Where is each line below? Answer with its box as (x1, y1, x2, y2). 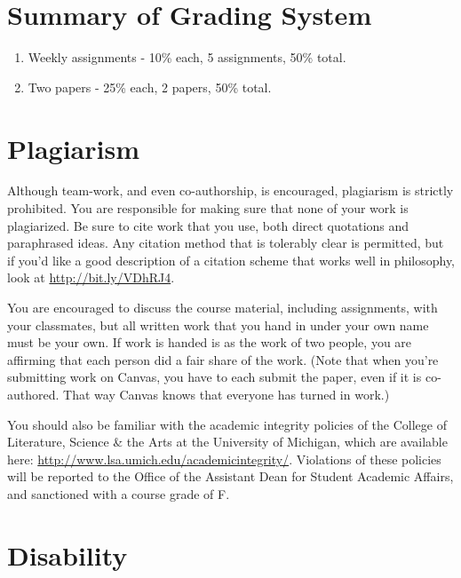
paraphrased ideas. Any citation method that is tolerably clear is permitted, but (7, 234, 444, 252)
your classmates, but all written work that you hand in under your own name (7, 315, 429, 334)
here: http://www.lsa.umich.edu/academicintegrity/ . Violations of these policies (7, 449, 441, 468)
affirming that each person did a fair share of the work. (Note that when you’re (7, 350, 439, 368)
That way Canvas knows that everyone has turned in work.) (63, 384, 390, 403)
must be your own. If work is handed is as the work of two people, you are (7, 333, 412, 352)
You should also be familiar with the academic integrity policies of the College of (7, 415, 447, 433)
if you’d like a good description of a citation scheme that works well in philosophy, (7, 250, 456, 269)
